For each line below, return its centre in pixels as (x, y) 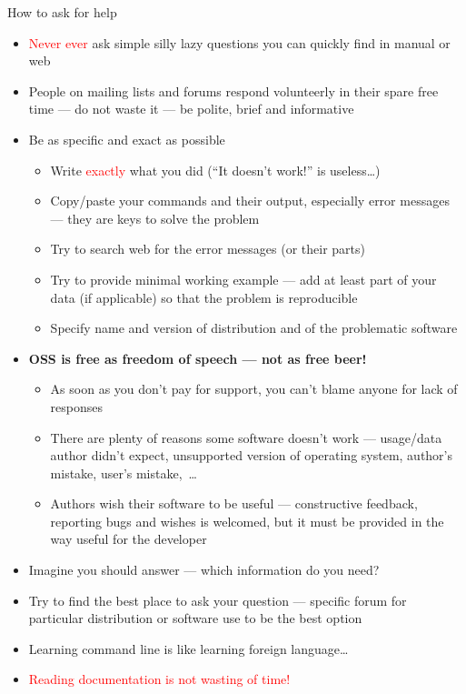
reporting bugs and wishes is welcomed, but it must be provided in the (247, 521)
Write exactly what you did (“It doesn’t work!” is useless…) (215, 170)
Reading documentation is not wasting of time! (159, 679)
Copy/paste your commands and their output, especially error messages (250, 201)
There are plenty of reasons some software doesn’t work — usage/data (246, 437)
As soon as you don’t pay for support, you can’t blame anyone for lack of (254, 389)
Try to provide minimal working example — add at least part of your (243, 279)
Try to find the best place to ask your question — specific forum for (218, 600)
